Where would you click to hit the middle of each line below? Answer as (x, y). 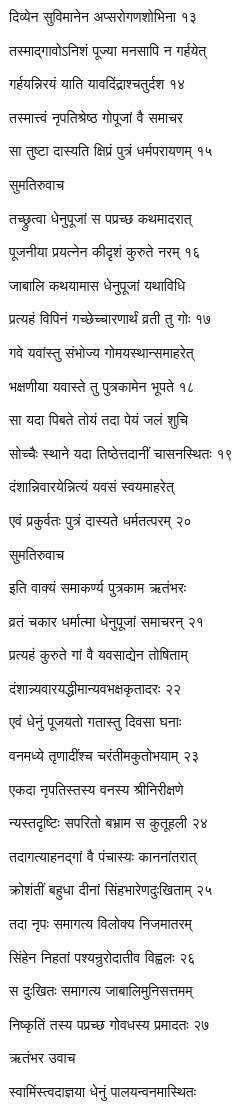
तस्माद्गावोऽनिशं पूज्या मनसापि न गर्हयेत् (108, 49)
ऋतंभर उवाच (42, 1057)
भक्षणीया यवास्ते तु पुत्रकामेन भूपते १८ (102, 385)
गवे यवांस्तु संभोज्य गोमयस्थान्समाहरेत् (101, 351)
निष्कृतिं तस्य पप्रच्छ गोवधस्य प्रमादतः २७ (109, 1023)
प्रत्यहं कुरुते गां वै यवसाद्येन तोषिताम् (98, 654)
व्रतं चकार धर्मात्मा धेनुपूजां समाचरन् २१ (106, 620)
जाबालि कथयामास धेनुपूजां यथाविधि (97, 284)
